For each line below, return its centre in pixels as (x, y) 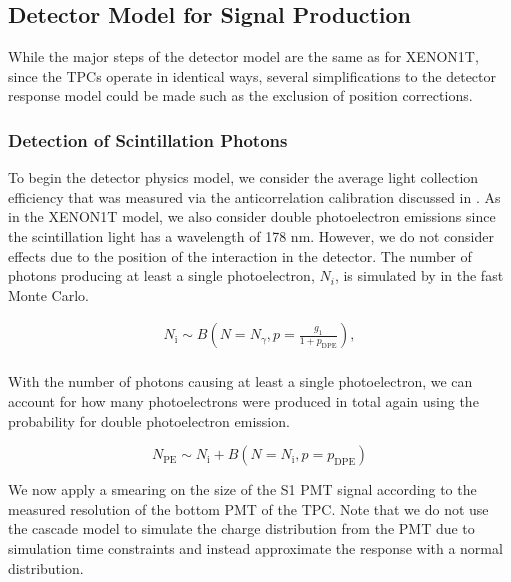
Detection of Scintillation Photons (148, 139)
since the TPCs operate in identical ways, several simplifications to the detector (252, 75)
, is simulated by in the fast (419, 275)
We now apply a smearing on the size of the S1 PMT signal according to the (242, 489)
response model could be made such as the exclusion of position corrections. (240, 95)
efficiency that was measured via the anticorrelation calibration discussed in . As (254, 196)
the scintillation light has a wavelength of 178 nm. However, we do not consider (251, 235)
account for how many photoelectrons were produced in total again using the (243, 401)
